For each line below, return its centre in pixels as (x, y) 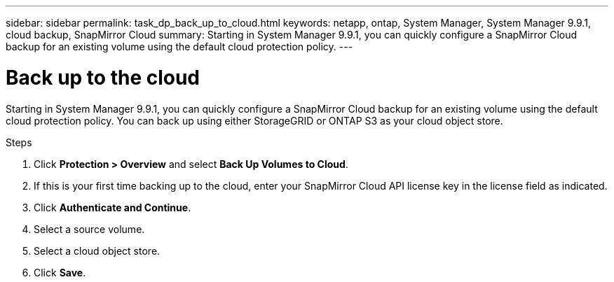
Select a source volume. (89, 229)
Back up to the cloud (103, 77)
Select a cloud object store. (97, 251)
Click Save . (60, 272)
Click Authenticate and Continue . (112, 207)
